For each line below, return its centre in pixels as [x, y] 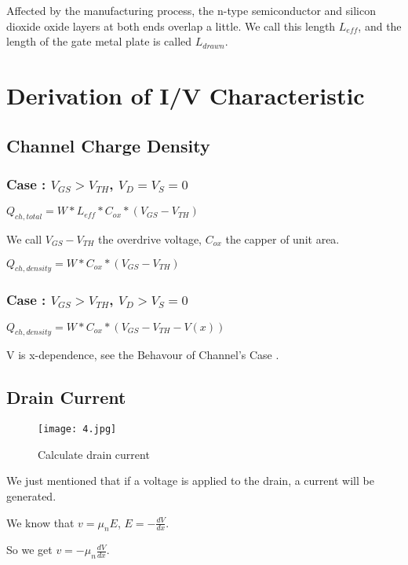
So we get [29, 550]
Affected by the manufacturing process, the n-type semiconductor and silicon [191, 10]
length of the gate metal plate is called [99, 41]
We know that [40, 522]
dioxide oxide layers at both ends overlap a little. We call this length [171, 26]
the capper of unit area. [282, 238]
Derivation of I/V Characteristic [186, 95]
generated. [31, 496]
